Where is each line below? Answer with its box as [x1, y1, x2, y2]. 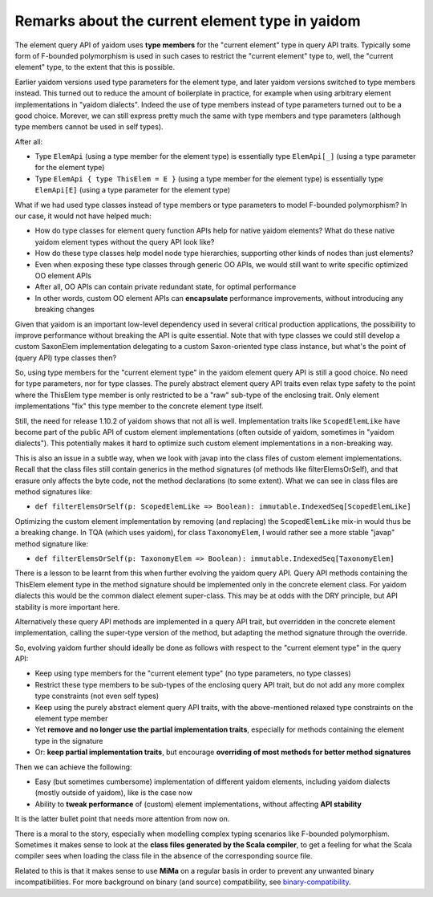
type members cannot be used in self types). [14, 122, 164, 132]
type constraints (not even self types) [34, 691, 160, 701]
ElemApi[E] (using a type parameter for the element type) [34, 185, 230, 195]
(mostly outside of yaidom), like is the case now [34, 788, 192, 798]
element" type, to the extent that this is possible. [14, 63, 176, 72]
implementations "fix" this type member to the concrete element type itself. [14, 401, 264, 411]
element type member [34, 714, 108, 724]
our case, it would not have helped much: [14, 211, 152, 221]
